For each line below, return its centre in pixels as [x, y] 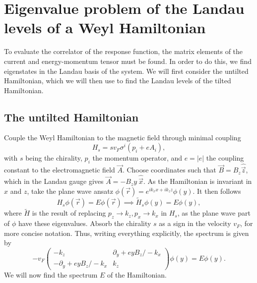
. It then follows [217, 191]
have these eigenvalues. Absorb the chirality [85, 223]
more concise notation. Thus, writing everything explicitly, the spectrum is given [127, 233]
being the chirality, [54, 158]
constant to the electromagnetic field [60, 170]
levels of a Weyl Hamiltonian [105, 28]
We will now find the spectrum [51, 274]
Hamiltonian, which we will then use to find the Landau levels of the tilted [118, 81]
